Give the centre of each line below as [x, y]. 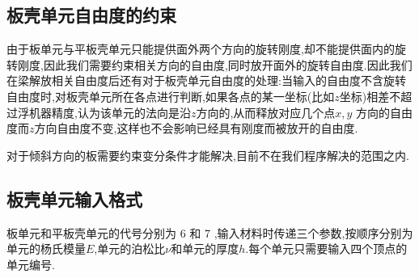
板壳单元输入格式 [74, 198]
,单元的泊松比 [130, 249]
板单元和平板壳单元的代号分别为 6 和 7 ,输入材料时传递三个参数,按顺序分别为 [210, 232]
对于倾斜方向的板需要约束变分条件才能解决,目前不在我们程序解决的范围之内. [208, 155]
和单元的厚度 [205, 249]
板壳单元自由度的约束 [91, 15]
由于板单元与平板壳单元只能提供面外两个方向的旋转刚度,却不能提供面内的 [201, 49]
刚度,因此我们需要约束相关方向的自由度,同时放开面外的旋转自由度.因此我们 [215, 64]
